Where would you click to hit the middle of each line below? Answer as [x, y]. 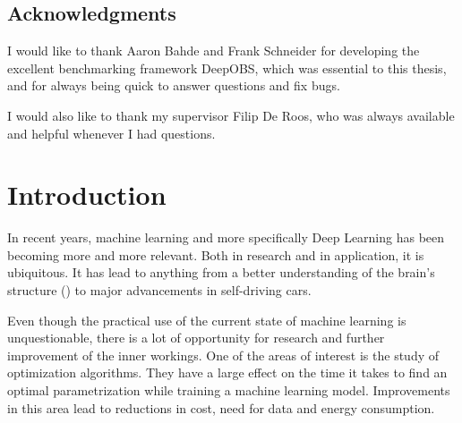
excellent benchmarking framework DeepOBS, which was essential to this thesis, [227, 68]
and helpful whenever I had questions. [111, 133]
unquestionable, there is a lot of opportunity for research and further [196, 338]
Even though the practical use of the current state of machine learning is [207, 320]
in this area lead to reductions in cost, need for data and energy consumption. [221, 407]
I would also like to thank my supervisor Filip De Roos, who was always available [231, 115]
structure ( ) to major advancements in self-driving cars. [159, 290]
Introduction [87, 195]
